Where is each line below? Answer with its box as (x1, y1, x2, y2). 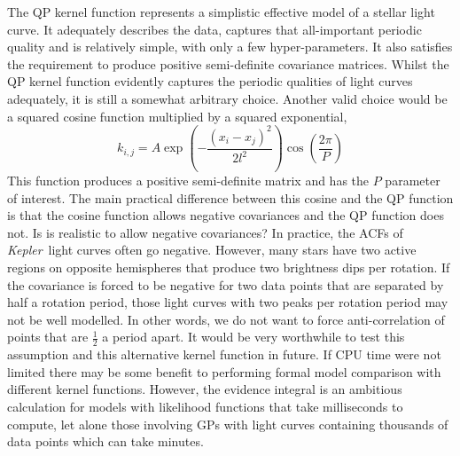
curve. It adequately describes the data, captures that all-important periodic (7, 20, 422, 38)
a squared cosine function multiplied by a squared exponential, (7, 106, 347, 125)
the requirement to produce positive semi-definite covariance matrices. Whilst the (7, 54, 449, 73)
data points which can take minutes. (7, 432, 204, 451)
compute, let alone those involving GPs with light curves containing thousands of (7, 414, 448, 433)
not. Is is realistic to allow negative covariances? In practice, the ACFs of (7, 223, 403, 241)
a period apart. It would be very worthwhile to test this (102, 327, 405, 346)
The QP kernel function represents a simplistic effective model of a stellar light (7, 3, 435, 20)
